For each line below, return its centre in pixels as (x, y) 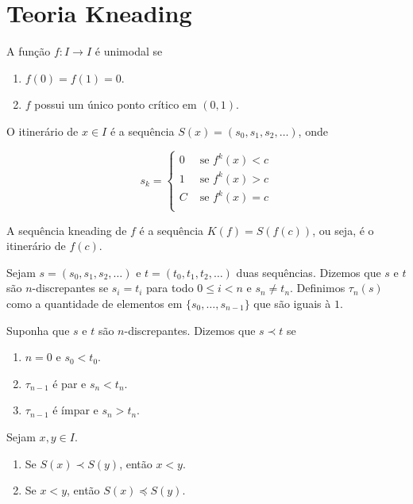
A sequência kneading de (67, 230)
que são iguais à (292, 303)
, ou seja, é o (343, 230)
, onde (313, 131)
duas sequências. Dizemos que (309, 272)
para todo (170, 288)
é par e (69, 383)
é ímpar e (75, 410)
